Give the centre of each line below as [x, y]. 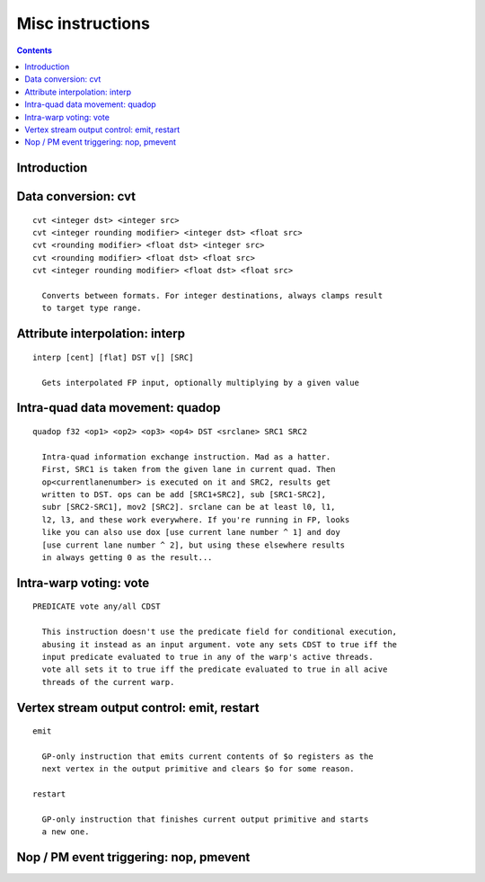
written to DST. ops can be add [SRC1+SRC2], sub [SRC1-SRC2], [184, 494]
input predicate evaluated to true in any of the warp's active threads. [207, 657]
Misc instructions [83, 23]
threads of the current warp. [108, 682]
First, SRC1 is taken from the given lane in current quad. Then [189, 469]
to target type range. [92, 308]
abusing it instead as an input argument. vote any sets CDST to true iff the [220, 644]
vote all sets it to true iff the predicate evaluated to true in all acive [215, 669]
